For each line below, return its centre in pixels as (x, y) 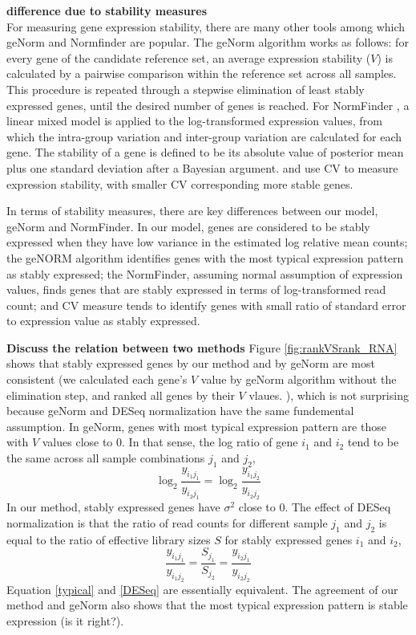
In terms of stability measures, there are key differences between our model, (192, 211)
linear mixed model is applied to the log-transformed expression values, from (194, 121)
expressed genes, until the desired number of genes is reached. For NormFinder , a (208, 105)
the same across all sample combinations (106, 458)
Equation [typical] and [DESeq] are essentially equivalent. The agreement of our (202, 589)
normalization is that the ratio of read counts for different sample (167, 522)
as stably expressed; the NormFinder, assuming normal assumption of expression (205, 273)
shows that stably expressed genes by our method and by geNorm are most (191, 363)
